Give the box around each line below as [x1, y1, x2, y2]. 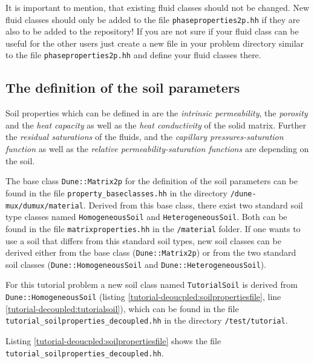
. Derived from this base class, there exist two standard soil [83, 198, 303, 211]
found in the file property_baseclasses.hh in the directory [5, 186, 227, 199]
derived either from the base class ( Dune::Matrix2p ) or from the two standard [5, 246, 296, 259]
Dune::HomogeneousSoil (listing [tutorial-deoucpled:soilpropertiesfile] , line [5, 290, 281, 303]
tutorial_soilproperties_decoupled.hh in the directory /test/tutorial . [5, 314, 288, 327]
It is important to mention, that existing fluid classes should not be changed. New [5, 1, 310, 13]
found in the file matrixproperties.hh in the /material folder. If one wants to [5, 222, 301, 235]
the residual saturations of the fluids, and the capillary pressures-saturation [5, 130, 284, 143]
